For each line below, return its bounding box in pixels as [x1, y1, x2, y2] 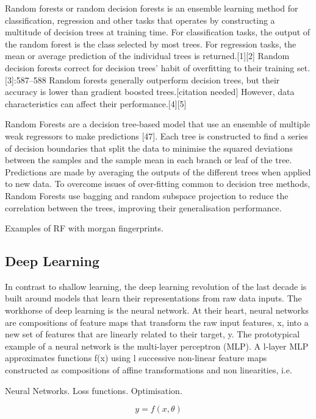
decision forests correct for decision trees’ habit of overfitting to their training [5, 61, 295, 74]
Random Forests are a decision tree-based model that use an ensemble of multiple [5, 118, 311, 130]
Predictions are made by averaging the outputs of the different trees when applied [5, 165, 311, 178]
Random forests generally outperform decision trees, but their [49, 73, 280, 86]
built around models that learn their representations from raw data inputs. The [5, 292, 302, 305]
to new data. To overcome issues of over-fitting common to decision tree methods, [5, 177, 311, 190]
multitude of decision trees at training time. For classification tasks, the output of [5, 26, 311, 38]
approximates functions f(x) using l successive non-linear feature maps [5, 351, 267, 364]
